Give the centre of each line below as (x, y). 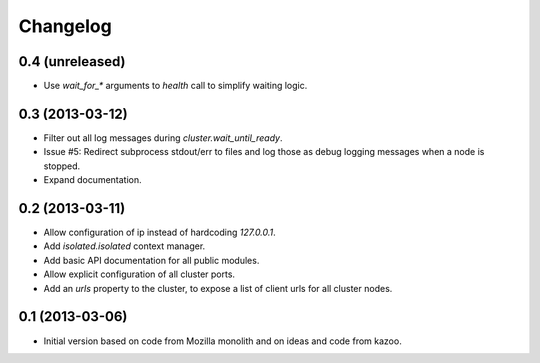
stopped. (62, 166)
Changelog (65, 26)
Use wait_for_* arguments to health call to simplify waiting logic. (175, 86)
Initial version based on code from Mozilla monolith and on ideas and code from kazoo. (222, 341)
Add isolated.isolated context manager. (124, 246)
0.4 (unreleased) (72, 61)
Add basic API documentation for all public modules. (151, 260)
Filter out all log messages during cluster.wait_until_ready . (163, 137)
